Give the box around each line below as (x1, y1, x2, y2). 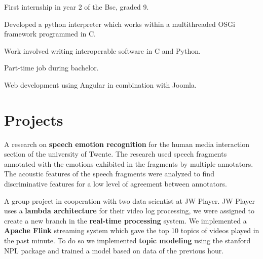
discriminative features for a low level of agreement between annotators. (4, 178, 227, 189)
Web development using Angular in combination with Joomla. (4, 79, 197, 90)
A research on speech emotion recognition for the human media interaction (4, 138, 250, 149)
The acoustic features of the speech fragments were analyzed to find (4, 168, 214, 179)
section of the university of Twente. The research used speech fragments (4, 149, 227, 159)
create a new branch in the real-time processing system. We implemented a (4, 215, 247, 226)
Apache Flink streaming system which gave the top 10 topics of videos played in (4, 225, 259, 236)
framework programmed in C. (4, 28, 96, 39)
